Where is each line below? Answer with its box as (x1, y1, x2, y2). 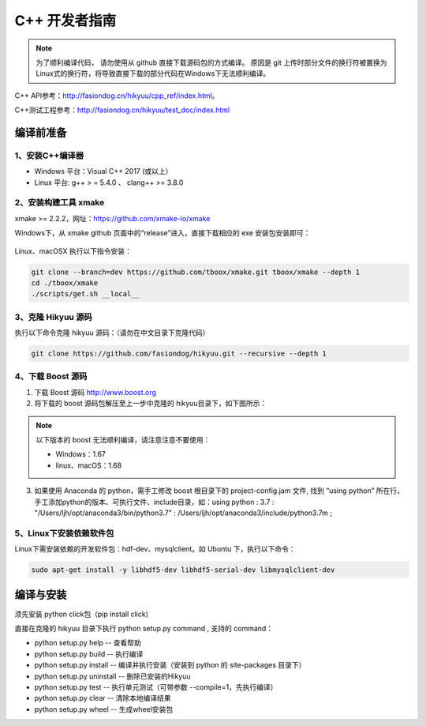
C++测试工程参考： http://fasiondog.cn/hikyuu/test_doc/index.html (14, 105, 230, 115)
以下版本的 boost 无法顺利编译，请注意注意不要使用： (35, 434, 211, 444)
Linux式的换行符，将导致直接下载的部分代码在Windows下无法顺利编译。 (35, 69, 271, 78)
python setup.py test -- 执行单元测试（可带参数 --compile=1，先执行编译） (34, 682, 278, 691)
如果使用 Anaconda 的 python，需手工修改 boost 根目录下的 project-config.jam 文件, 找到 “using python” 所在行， (34, 486, 405, 495)
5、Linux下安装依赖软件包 (14, 528, 114, 539)
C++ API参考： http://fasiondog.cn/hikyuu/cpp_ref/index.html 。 (14, 91, 220, 100)
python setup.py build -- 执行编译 (34, 649, 144, 659)
